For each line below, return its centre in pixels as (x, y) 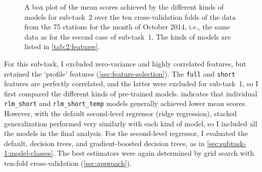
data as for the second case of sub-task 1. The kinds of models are (128, 36)
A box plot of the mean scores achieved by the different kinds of (124, 7)
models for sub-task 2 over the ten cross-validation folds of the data (130, 16)
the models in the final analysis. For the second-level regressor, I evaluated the (126, 133)
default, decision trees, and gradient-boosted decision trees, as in (104, 143)
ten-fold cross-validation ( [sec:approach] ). (68, 163)
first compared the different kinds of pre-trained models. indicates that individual (131, 93)
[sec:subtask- (226, 143)
